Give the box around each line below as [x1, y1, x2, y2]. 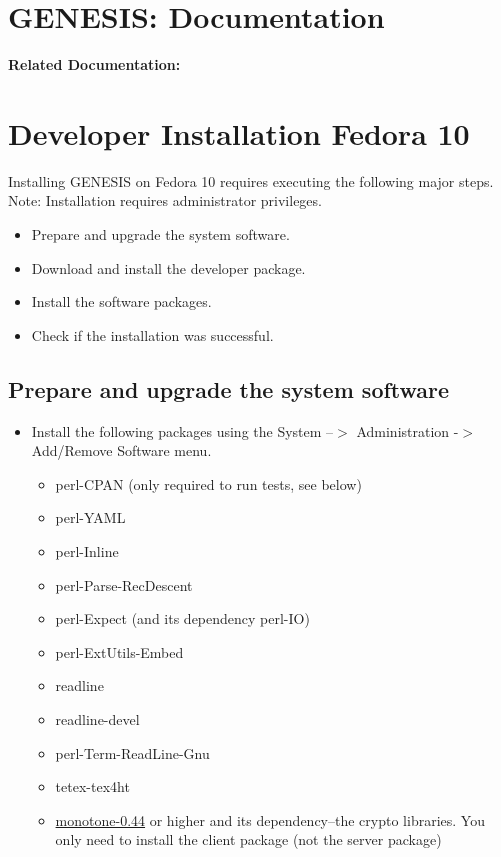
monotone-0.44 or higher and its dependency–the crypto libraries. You [55, 809, 485, 830]
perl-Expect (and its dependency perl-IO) [55, 608, 310, 629]
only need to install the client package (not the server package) [55, 829, 442, 850]
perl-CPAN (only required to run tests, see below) [55, 473, 362, 494]
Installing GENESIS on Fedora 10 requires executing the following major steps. [8, 170, 494, 191]
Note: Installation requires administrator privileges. [8, 190, 322, 211]
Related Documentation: [8, 54, 181, 75]
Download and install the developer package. [31, 257, 306, 278]
